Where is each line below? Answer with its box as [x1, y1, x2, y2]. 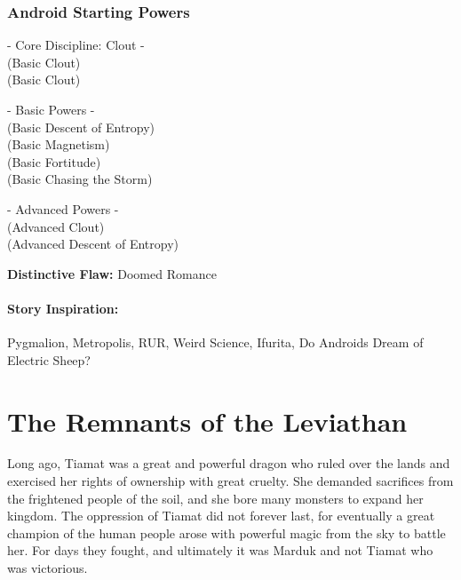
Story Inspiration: [7, 298, 119, 317]
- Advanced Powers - [7, 199, 119, 218]
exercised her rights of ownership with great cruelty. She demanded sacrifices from [7, 472, 454, 490]
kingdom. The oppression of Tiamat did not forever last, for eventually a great [7, 506, 435, 525]
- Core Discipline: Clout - [7, 36, 145, 54]
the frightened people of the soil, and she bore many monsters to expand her [7, 489, 424, 507]
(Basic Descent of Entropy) [7, 117, 155, 136]
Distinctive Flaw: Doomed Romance [7, 264, 217, 282]
